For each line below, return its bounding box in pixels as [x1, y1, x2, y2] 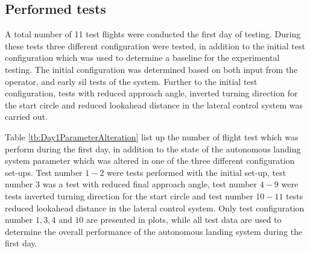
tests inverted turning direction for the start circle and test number [5, 189, 253, 202]
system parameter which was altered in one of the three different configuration [5, 154, 295, 167]
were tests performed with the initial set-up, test [107, 166, 286, 178]
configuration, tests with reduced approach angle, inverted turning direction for [5, 87, 298, 99]
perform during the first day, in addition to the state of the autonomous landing [5, 142, 301, 155]
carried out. [5, 110, 48, 123]
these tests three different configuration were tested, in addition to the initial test [5, 39, 305, 52]
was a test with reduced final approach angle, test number [42, 178, 258, 190]
